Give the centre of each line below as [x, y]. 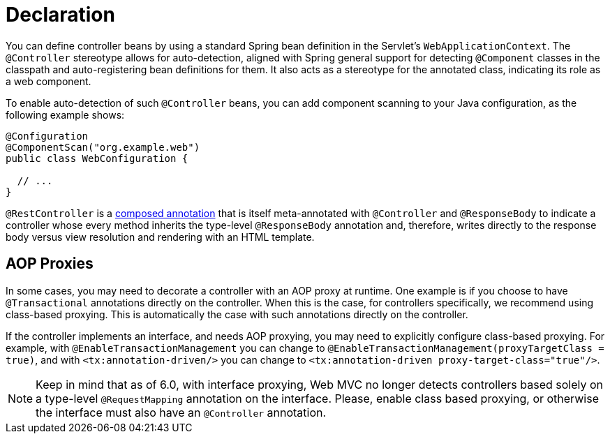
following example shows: [65, 114]
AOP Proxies [50, 264]
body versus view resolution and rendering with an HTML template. [160, 237]
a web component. [49, 81]
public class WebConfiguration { [97, 158]
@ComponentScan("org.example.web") [103, 147]
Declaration [60, 15]
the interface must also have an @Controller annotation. [181, 412]
